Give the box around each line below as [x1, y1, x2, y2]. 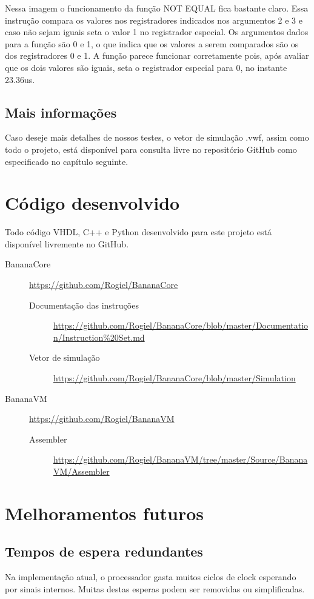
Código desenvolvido [5, 190, 180, 215]
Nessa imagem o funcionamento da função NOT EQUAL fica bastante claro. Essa [5, 2, 309, 14]
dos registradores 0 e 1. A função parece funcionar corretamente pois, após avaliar [5, 49, 309, 62]
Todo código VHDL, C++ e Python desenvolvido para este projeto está [5, 226, 272, 238]
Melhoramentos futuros [5, 500, 204, 525]
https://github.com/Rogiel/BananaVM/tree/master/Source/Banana [53, 453, 308, 466]
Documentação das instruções [29, 298, 139, 311]
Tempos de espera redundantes [5, 542, 203, 561]
